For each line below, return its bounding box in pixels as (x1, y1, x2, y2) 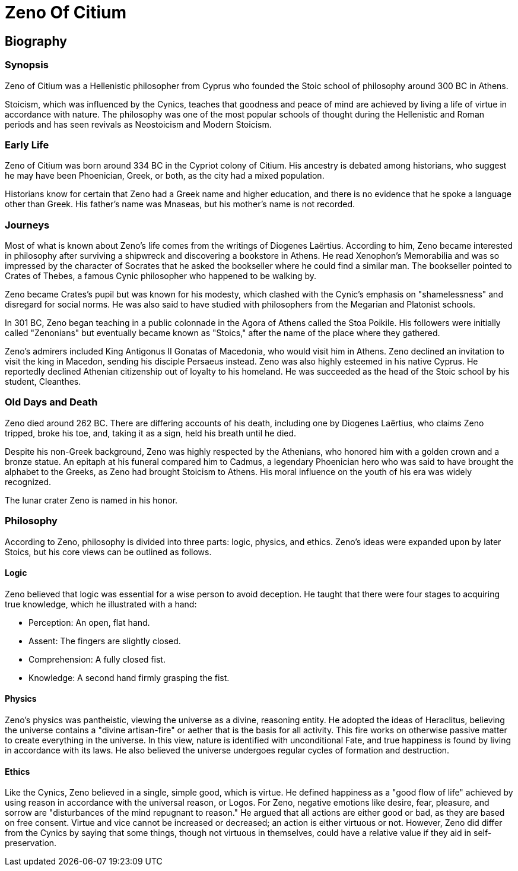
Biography (5, 33, 67, 49)
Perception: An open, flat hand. (28, 617, 150, 628)
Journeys (5, 218, 50, 231)
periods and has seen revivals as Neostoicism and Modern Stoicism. (5, 119, 272, 129)
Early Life (5, 138, 49, 151)
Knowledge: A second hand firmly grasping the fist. (28, 672, 230, 683)
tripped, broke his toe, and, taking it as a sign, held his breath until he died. (5, 427, 297, 438)
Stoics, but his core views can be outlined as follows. (5, 546, 212, 557)
